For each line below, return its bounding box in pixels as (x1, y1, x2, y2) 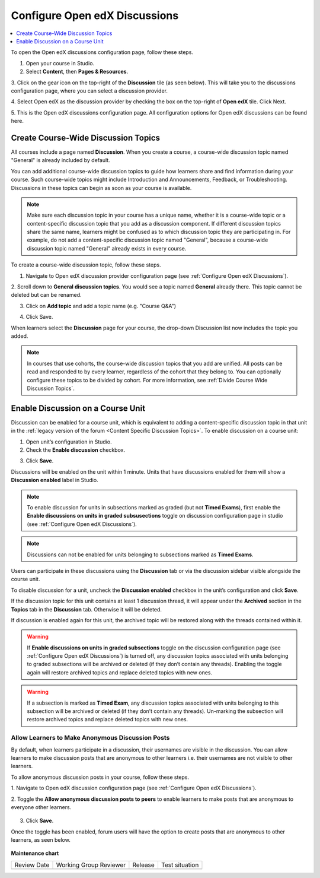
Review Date (14, 861, 50, 869)
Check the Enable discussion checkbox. (25, 446, 126, 454)
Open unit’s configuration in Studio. (25, 438, 112, 445)
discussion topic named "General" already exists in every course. (27, 245, 187, 252)
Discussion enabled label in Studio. (11, 477, 98, 484)
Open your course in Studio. (25, 59, 95, 66)
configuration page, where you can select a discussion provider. (11, 87, 168, 94)
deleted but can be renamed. (11, 291, 82, 299)
